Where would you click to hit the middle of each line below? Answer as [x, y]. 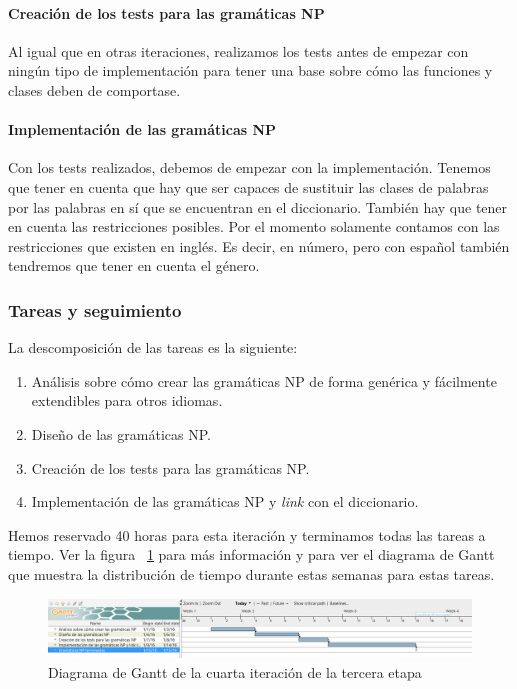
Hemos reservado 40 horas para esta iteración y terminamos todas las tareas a [247, 534]
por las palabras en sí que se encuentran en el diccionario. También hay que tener [258, 206]
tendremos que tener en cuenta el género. [134, 265]
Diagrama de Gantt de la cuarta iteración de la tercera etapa [235, 671]
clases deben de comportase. [94, 89]
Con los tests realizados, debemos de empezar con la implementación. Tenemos [249, 167]
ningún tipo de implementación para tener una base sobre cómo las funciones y [250, 70]
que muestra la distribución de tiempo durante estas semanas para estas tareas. [251, 573]
